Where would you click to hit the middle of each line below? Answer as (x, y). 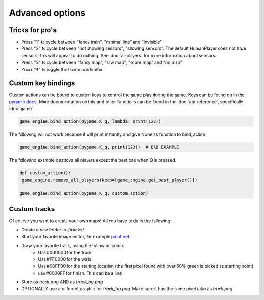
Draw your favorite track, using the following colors (73, 246)
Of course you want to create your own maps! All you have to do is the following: (90, 221)
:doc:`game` (21, 109)
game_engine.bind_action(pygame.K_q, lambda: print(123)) (90, 122)
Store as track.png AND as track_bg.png (62, 282)
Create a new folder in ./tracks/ (53, 230)
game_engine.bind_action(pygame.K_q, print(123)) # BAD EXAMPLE (99, 147)
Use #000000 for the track (65, 253)
